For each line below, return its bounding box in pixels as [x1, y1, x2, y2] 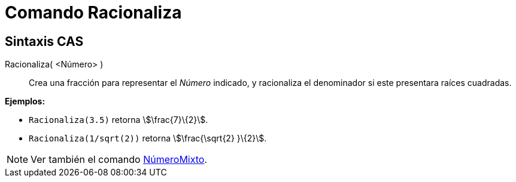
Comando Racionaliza [5, 2, 182, 23]
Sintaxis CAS [5, 33, 84, 49]
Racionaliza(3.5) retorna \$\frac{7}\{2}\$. [29, 115, 208, 125]
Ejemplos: [5, 96, 45, 107]
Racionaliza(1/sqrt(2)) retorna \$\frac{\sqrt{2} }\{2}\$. [29, 133, 267, 144]
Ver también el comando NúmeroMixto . [31, 153, 208, 166]
